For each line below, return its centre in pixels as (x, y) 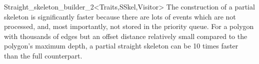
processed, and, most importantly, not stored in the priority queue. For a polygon (129, 26)
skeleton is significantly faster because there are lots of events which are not (120, 16)
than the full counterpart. (43, 55)
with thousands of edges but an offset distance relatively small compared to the (126, 36)
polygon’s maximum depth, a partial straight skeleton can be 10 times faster (121, 46)
